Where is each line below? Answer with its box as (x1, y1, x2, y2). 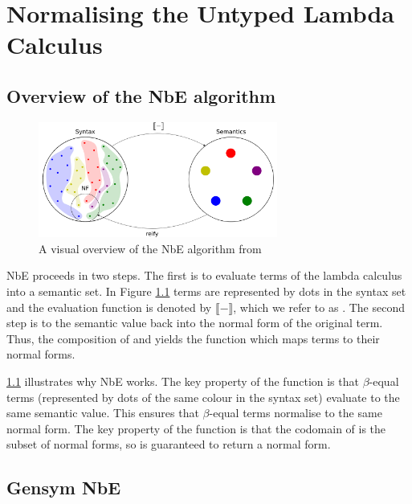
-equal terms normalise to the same (209, 404, 382, 421)
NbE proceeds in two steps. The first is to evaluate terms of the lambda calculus (6, 267, 402, 284)
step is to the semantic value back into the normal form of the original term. (6, 314, 383, 331)
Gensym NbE (6, 475, 121, 500)
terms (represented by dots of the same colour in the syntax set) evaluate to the (6, 388, 400, 405)
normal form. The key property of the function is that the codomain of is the (6, 420, 386, 436)
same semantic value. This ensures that (6, 404, 199, 421)
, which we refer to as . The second (233, 298, 405, 315)
